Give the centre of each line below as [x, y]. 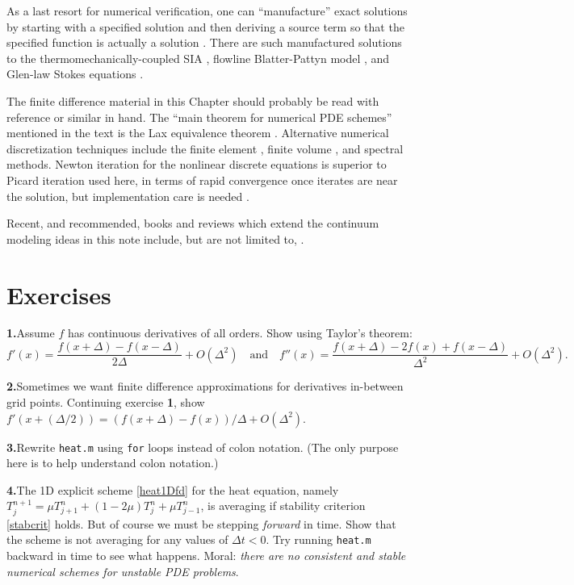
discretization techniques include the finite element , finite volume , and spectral [205, 148]
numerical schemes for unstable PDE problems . [123, 571]
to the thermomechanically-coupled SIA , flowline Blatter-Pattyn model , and [198, 58]
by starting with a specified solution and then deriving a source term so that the [205, 26]
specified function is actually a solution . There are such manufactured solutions [204, 42]
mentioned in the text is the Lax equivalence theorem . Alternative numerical [198, 133]
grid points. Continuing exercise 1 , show [106, 402]
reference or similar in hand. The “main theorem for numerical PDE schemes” [199, 117]
